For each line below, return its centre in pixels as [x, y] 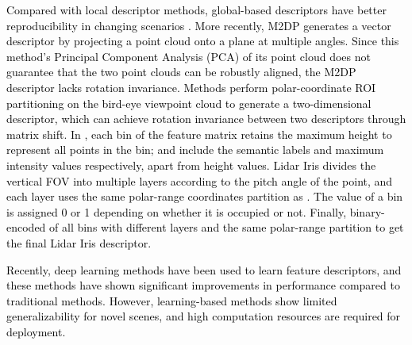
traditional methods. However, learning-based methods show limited [172, 300]
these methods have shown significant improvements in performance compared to [203, 285]
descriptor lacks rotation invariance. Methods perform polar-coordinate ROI [191, 87]
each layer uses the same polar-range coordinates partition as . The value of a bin [205, 196]
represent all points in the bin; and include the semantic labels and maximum [195, 149]
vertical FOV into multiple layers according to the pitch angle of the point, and [200, 180]
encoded [26, 227]
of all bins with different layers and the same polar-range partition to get [227, 227]
